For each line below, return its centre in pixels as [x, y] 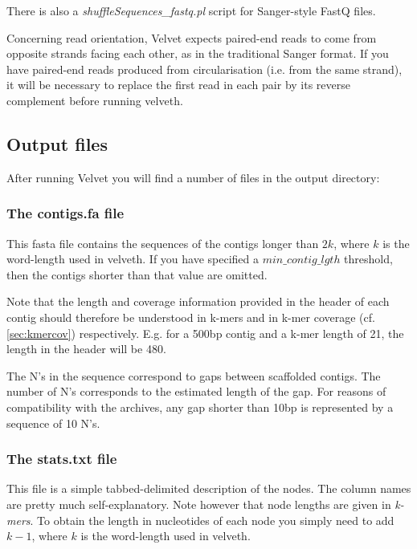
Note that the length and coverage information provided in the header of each [198, 301]
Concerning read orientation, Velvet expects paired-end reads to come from [192, 37]
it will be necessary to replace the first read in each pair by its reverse [178, 85]
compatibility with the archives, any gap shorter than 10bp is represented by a [200, 407]
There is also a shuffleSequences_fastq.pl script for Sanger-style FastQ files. [191, 10]
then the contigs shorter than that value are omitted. [137, 274]
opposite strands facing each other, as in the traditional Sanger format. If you [198, 53]
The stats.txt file [62, 459]
